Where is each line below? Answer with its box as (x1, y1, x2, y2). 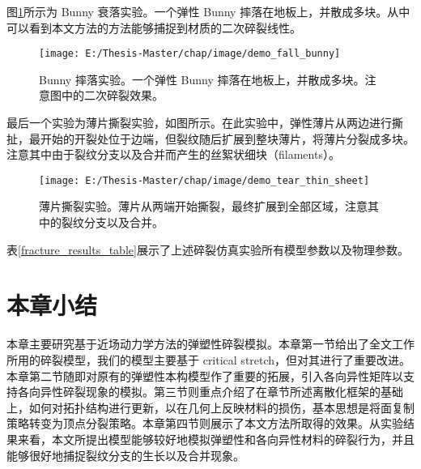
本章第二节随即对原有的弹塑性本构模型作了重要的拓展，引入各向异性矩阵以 (6, 367, 403, 384)
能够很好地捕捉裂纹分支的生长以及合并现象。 (6, 446, 245, 463)
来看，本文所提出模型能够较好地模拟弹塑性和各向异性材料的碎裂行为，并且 (17, 430, 415, 447)
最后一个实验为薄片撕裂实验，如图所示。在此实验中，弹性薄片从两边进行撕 (6, 114, 403, 131)
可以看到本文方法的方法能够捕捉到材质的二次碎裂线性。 (6, 19, 301, 36)
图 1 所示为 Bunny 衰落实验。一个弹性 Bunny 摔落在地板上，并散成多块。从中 (6, 3, 410, 19)
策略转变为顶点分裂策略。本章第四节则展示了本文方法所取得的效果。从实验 (6, 415, 403, 432)
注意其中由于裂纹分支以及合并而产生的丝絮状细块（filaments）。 (6, 146, 340, 163)
